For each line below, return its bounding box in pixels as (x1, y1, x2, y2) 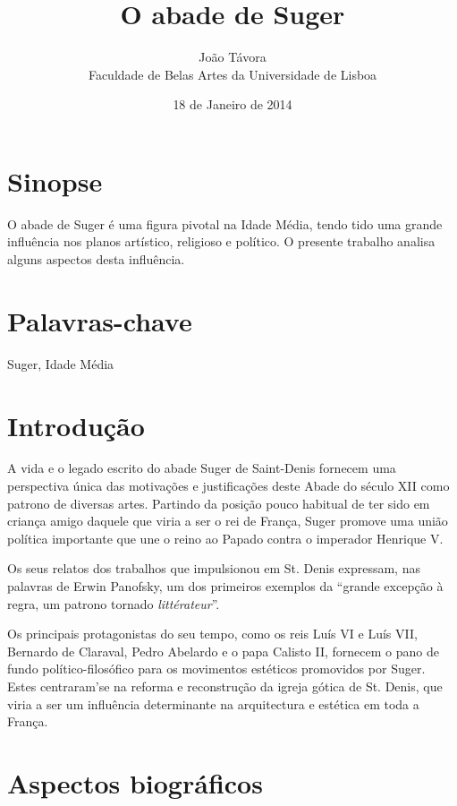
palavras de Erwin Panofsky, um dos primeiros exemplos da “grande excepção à (7, 577, 444, 596)
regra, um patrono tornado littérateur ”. (7, 594, 220, 613)
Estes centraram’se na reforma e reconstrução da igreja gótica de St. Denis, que (7, 677, 443, 695)
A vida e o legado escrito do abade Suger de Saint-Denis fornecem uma (7, 459, 396, 477)
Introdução (7, 407, 145, 443)
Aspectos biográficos (7, 764, 263, 801)
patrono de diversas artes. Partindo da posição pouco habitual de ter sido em (7, 493, 430, 512)
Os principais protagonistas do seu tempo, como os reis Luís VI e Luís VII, (7, 624, 418, 643)
